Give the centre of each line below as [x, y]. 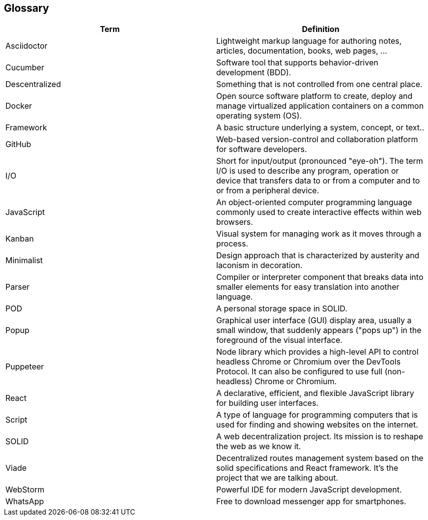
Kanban [20, 239]
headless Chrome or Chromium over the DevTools [309, 362]
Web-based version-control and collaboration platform [317, 139]
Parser [18, 287]
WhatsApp [25, 502]
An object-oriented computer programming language [314, 202]
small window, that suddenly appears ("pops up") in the [319, 330]
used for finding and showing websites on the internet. [317, 425]
